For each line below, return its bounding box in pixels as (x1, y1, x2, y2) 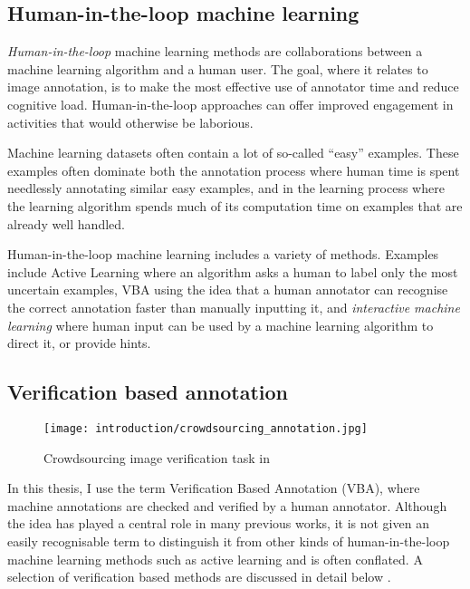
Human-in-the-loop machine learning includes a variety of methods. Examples (7, 245, 439, 264)
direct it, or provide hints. (7, 333, 151, 352)
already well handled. (7, 214, 125, 233)
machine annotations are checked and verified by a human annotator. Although (7, 496, 447, 515)
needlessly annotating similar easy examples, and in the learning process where (7, 179, 445, 198)
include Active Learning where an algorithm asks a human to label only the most (7, 262, 458, 281)
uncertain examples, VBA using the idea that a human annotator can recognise (7, 280, 448, 299)
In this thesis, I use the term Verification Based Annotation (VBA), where (7, 478, 420, 497)
